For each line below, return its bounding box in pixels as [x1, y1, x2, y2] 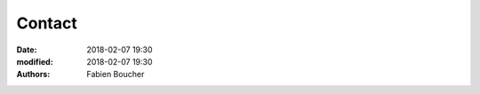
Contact [16, 13, 77, 33]
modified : [16, 56, 53, 67]
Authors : [16, 69, 51, 80]
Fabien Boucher [86, 69, 145, 80]
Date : [16, 44, 37, 55]
